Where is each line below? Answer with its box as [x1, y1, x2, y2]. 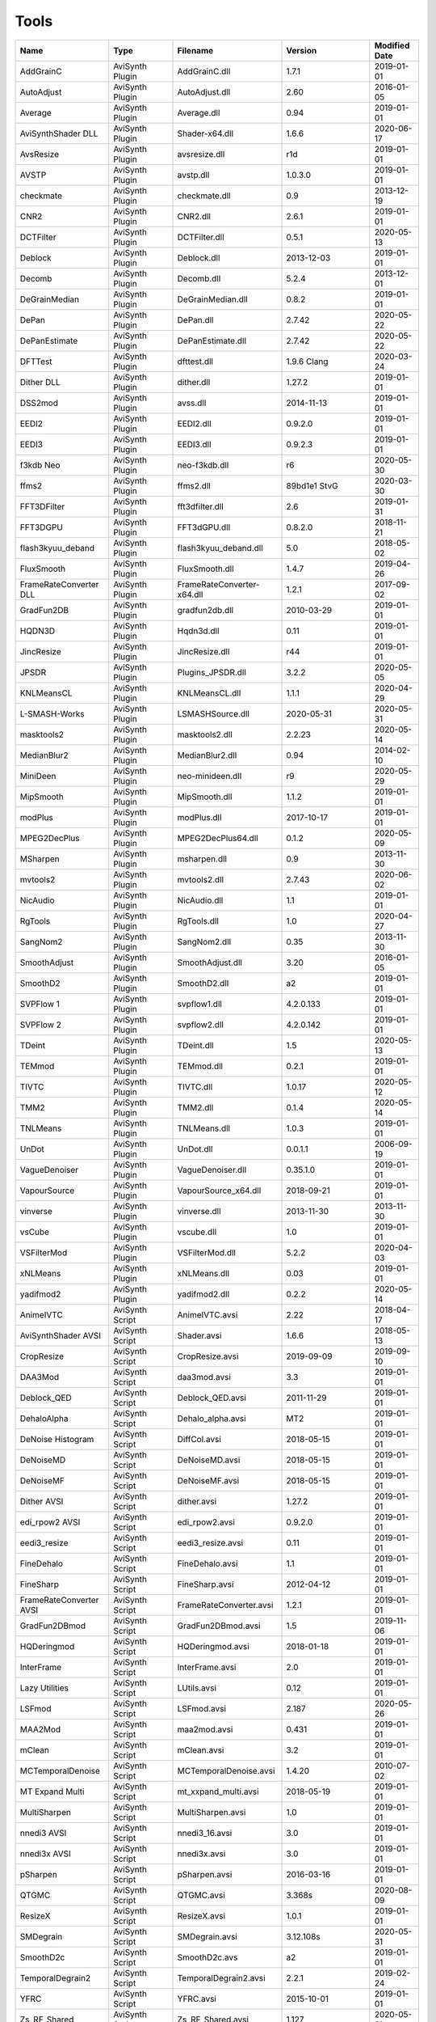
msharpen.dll [177, 853, 228, 865]
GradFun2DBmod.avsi [177, 1620, 261, 1631]
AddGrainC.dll [177, 66, 231, 77]
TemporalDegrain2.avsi [177, 1972, 266, 1983]
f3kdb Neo [19, 459, 61, 471]
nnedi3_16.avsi [177, 1827, 233, 1838]
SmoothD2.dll [177, 977, 229, 988]
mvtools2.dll [177, 874, 224, 885]
